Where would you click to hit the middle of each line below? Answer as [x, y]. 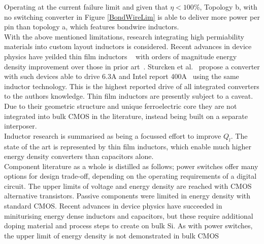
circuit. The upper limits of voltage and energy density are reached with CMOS [128, 186]
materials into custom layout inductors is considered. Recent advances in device [128, 46]
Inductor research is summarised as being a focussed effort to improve [113, 135]
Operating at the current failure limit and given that [86, 7]
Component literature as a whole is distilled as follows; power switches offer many [131, 166]
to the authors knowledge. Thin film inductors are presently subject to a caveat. [129, 96]
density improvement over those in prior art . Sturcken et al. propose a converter [132, 66]
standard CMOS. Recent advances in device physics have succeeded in [113, 206]
